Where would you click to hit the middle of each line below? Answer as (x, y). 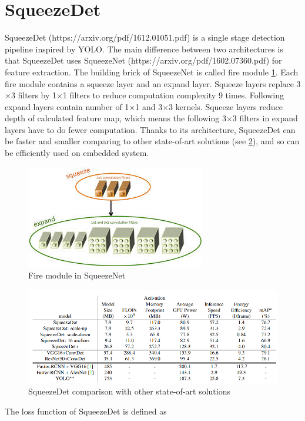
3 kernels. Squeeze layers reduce (226, 106)
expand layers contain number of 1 (67, 106)
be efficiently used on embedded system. (77, 153)
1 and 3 (149, 106)
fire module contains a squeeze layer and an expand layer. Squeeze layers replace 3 (153, 83)
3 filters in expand (265, 118)
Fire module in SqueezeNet (77, 275)
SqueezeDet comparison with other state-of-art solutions (129, 391)
